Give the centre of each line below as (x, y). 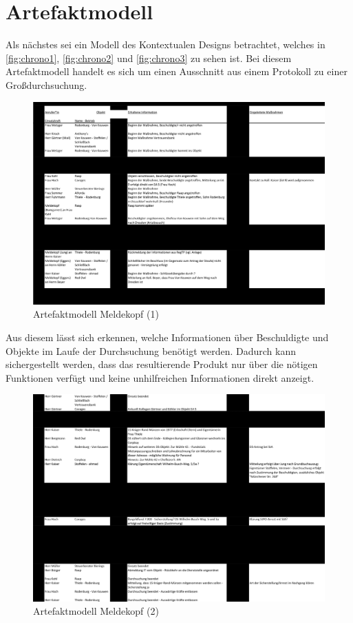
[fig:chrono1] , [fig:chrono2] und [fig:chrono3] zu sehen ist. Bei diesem (149, 58)
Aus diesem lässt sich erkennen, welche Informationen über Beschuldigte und (167, 337)
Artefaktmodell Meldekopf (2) (96, 611)
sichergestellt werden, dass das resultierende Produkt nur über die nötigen (162, 364)
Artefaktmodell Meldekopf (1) (96, 314)
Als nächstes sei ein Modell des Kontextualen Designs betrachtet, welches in (165, 44)
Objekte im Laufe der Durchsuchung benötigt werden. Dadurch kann (151, 350)
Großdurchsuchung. (46, 84)
